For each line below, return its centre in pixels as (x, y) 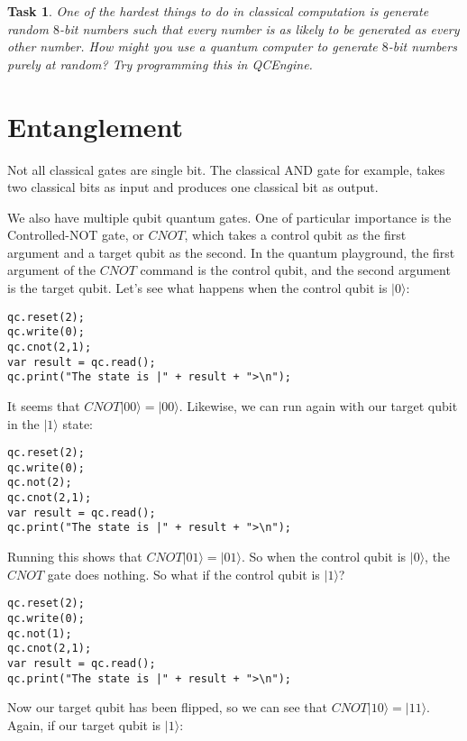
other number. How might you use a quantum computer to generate (192, 46)
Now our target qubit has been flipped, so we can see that (167, 707)
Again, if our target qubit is (84, 724)
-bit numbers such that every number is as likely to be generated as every (260, 28)
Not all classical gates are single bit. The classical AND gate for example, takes (226, 169)
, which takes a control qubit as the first (295, 235)
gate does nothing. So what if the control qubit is (183, 574)
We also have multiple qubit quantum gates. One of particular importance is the (229, 217)
